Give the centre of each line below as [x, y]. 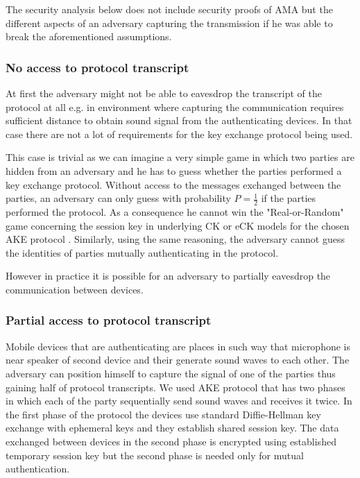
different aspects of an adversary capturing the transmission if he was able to [169, 23]
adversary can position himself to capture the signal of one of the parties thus [171, 373]
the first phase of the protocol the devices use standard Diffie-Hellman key [163, 414]
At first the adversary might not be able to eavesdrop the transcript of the [164, 93]
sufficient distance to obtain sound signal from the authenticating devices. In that [179, 120]
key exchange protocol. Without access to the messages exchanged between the [173, 184]
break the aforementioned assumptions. [89, 36]
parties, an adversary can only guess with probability [118, 198]
